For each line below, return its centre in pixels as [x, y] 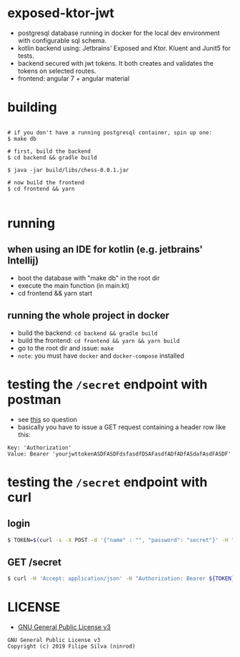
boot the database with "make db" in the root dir [89, 278]
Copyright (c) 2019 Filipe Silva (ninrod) [71, 647]
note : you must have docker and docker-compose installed [101, 356]
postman [34, 400]
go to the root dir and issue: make [66, 348]
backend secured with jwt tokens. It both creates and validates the [116, 63]
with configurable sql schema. [62, 40]
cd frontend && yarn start [55, 293]
